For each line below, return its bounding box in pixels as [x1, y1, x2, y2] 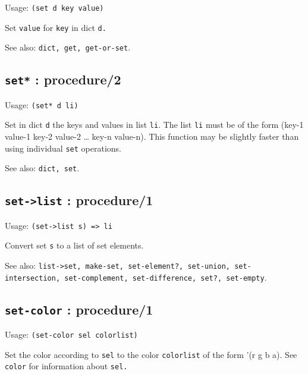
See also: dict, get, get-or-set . [5, 41, 131, 54]
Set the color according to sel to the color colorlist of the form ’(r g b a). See [5, 348, 297, 360]
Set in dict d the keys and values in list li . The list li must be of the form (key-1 [5, 118, 304, 131]
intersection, [5, 274, 61, 282]
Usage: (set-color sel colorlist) [5, 328, 138, 341]
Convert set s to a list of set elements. [5, 239, 144, 252]
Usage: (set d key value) [5, 1, 104, 13]
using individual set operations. [5, 142, 121, 154]
